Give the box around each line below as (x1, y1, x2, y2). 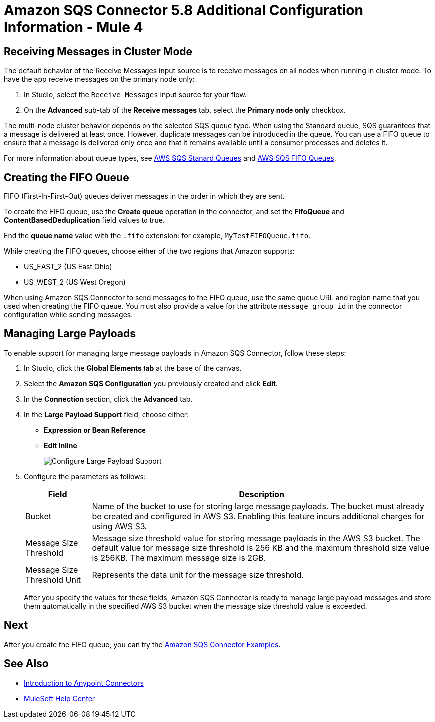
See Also (4, 657, 49, 670)
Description (239, 489, 284, 499)
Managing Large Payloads (4, 327, 136, 340)
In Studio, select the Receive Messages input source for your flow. (24, 90, 247, 99)
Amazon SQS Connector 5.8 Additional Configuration (4, 2, 363, 19)
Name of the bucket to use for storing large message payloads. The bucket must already (92, 501, 425, 511)
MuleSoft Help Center (24, 694, 95, 703)
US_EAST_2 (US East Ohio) (24, 262, 112, 271)
